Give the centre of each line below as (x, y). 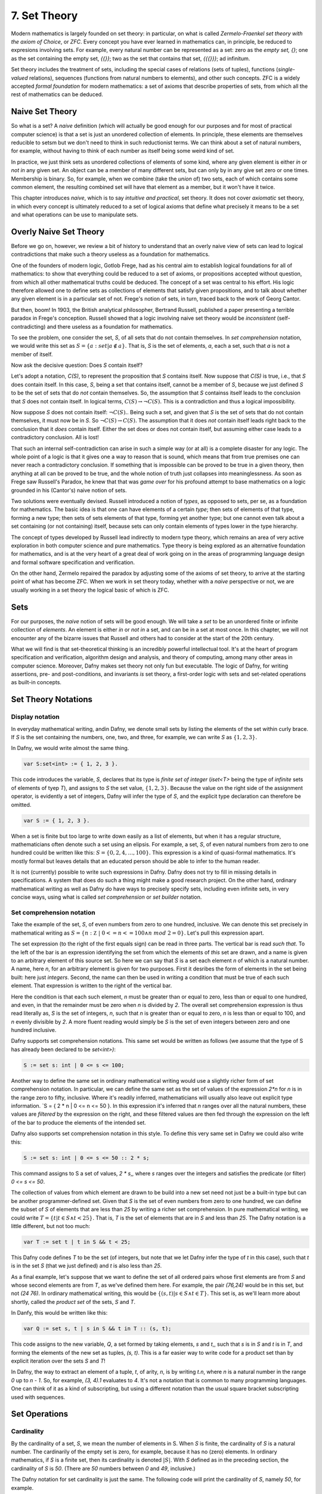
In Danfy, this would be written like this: (59, 1313)
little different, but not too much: (51, 1226)
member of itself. (32, 354)
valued (19, 78)
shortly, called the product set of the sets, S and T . (73, 1302)
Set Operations (40, 1414)
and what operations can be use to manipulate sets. (75, 215)
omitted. (21, 804)
